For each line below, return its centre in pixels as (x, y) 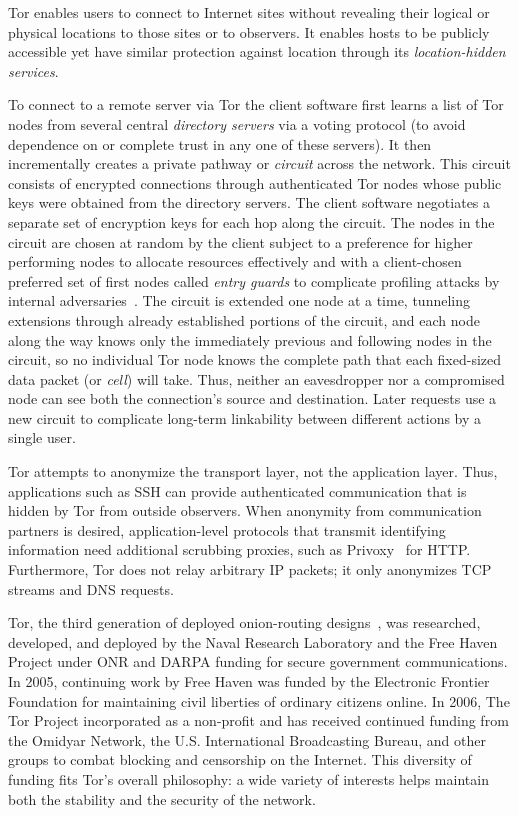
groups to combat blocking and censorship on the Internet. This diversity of (240, 759)
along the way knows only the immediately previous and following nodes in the (250, 339)
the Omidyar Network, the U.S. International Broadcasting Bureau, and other (247, 739)
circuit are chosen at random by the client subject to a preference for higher (240, 241)
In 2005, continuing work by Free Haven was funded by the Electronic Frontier (249, 681)
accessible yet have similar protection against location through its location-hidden (257, 51)
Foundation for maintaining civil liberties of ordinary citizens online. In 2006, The (259, 700)
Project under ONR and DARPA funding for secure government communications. (258, 661)
